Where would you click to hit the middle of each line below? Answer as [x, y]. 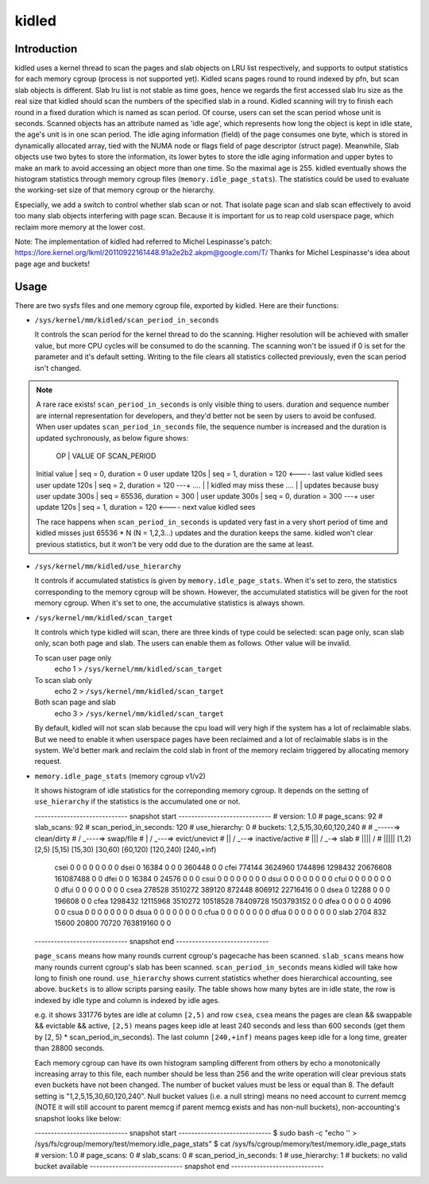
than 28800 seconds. [70, 1048]
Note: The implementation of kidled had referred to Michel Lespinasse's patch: [143, 241]
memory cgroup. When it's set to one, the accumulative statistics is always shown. [170, 603]
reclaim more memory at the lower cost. [80, 227]
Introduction [46, 49]
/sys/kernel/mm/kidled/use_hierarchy [108, 567]
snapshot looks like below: [78, 1118]
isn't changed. [58, 368]
